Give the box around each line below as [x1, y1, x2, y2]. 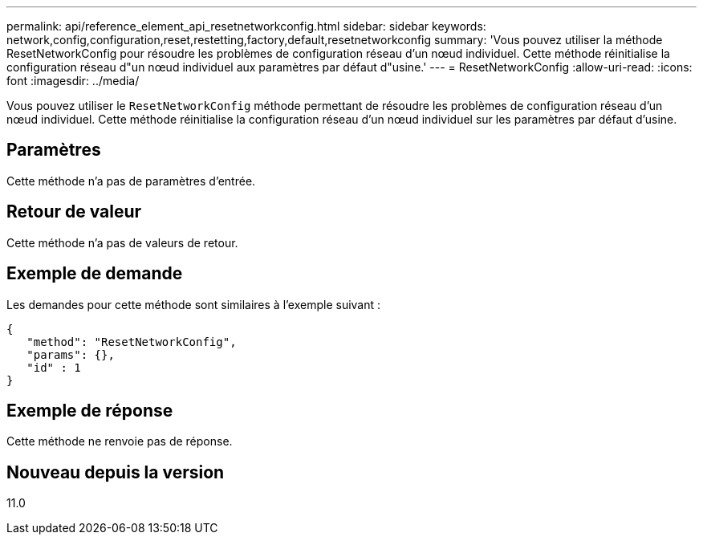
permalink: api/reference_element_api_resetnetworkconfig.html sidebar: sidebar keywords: [6, 19, 486, 33]
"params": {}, [26, 348, 115, 361]
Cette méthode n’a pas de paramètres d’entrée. [6, 173, 256, 188]
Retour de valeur [6, 201, 142, 222]
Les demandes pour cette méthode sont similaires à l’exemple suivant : [6, 297, 381, 311]
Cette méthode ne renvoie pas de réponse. [6, 434, 233, 449]
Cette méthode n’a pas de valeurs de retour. [6, 235, 238, 250]
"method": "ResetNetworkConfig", [26, 335, 237, 348]
